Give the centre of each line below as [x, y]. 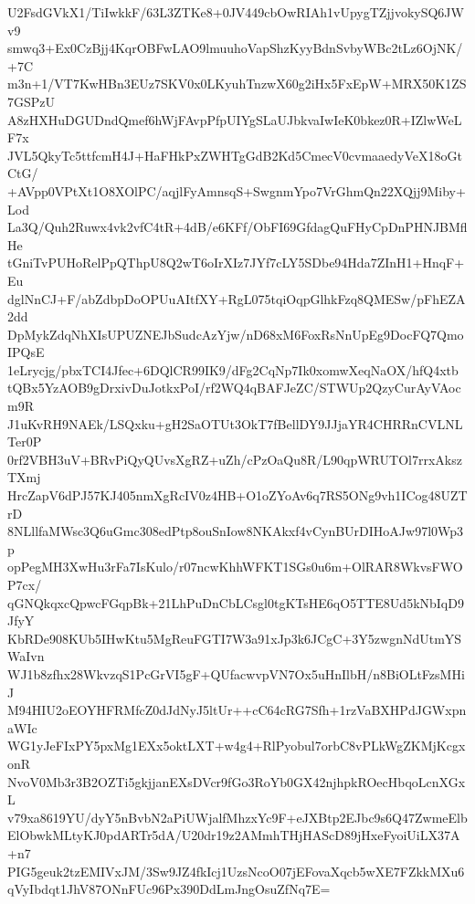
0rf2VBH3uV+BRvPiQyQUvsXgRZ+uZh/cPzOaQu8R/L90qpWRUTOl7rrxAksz [235, 459]
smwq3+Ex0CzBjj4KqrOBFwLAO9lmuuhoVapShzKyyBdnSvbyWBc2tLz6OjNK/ [235, 48]
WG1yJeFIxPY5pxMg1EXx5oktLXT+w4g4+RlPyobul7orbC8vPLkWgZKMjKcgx [237, 746]
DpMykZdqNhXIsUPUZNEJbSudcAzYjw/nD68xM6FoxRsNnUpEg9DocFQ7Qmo [236, 334]
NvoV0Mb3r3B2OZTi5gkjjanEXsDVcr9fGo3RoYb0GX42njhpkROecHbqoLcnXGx [237, 781]
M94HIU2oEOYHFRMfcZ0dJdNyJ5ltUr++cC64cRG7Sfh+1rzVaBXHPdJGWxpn [237, 710]
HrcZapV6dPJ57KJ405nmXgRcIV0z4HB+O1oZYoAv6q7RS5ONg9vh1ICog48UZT [237, 495]
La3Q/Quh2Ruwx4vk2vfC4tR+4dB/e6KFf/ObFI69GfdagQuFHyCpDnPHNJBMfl [237, 227]
